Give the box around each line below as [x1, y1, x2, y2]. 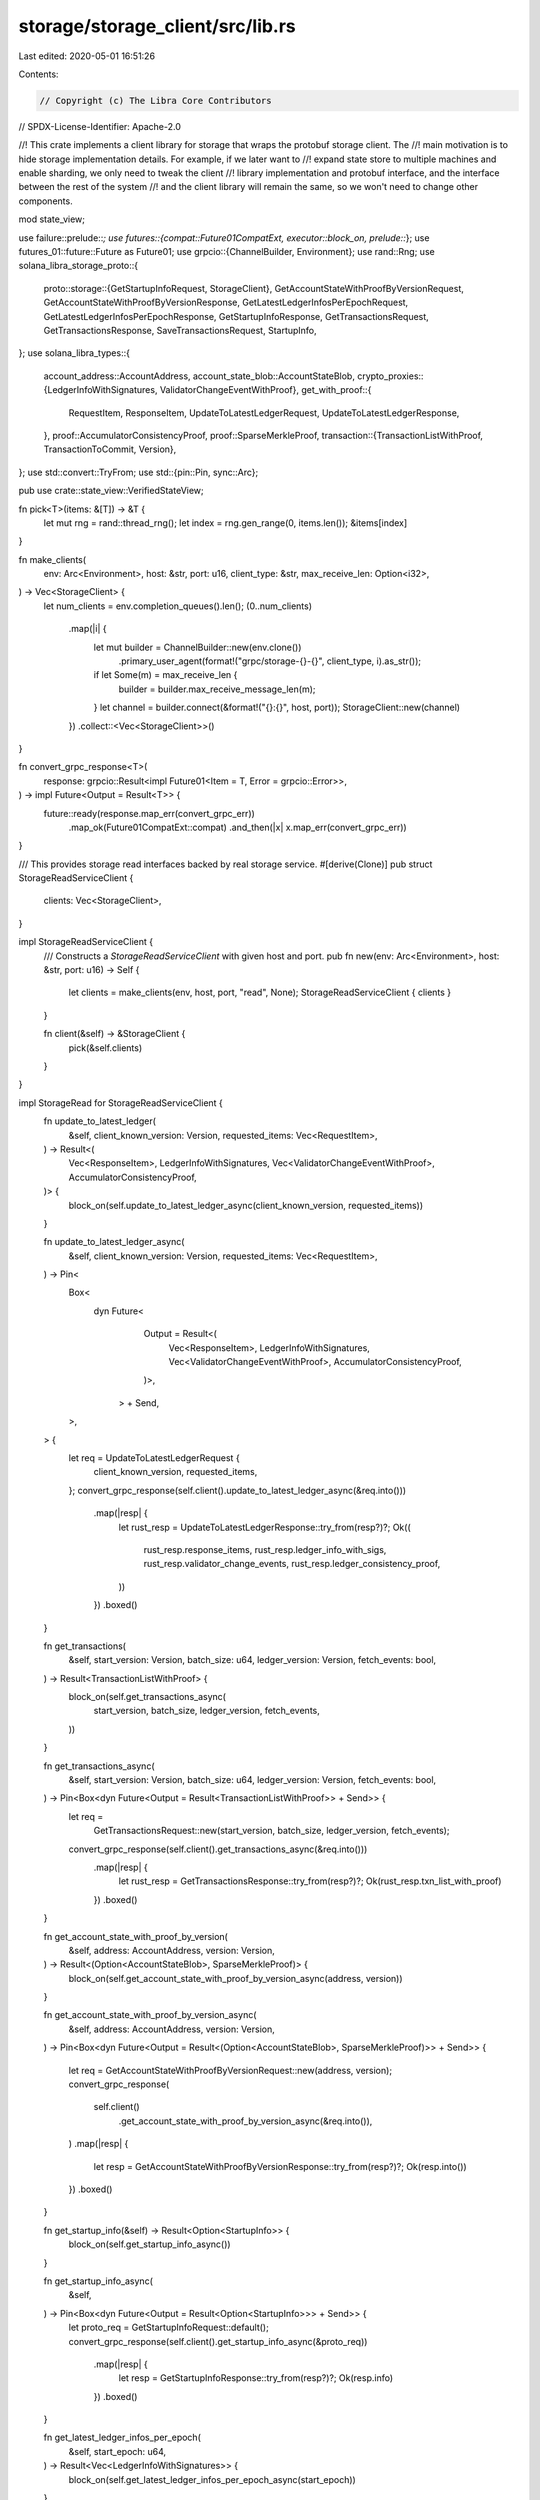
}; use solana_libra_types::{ [18, 347, 130, 359]
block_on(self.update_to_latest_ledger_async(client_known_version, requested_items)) [68, 1199, 424, 1211]
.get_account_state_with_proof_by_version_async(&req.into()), [118, 2115, 373, 2127]
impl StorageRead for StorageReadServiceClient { [18, 1096, 224, 1109]
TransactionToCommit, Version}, [43, 443, 177, 455]
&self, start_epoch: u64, [68, 2445, 167, 2457]
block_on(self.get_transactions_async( [68, 1691, 227, 1703]
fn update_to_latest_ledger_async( [43, 1236, 185, 1248]
